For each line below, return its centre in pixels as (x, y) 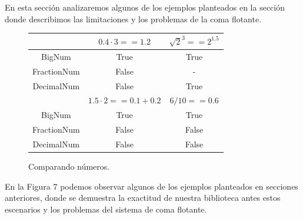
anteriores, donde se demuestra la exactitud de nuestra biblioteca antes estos (143, 198)
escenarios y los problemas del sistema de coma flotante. (106, 209)
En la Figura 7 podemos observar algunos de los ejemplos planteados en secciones (151, 186)
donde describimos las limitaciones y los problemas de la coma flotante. (133, 18)
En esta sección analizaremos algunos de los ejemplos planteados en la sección (145, 7)
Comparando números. (69, 166)
